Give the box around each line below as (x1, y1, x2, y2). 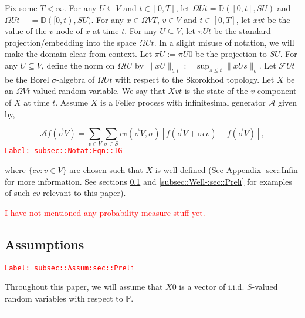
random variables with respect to (5, 292, 123, 304)
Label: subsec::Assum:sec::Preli (5, 263, 135, 272)
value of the (5, 25, 47, 37)
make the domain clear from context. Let (5, 48, 152, 60)
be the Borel (5, 73, 49, 85)
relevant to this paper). (43, 187, 126, 199)
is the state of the (184, 84, 248, 97)
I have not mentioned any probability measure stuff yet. (5, 206, 205, 218)
